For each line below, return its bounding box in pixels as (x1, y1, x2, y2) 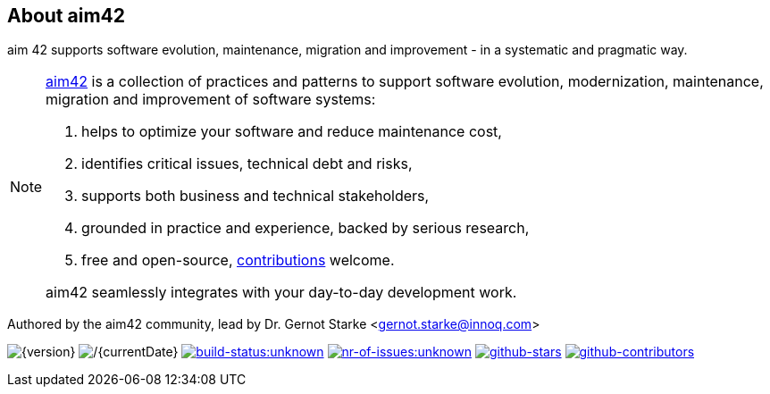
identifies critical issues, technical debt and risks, (81, 155, 413, 173)
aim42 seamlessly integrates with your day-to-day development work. (46, 283, 517, 302)
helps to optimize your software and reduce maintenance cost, (81, 122, 502, 141)
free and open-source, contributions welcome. (81, 251, 395, 270)
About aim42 (7, 4, 126, 27)
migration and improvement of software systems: (46, 90, 376, 109)
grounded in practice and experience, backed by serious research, (81, 219, 530, 238)
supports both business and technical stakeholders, (81, 187, 430, 205)
